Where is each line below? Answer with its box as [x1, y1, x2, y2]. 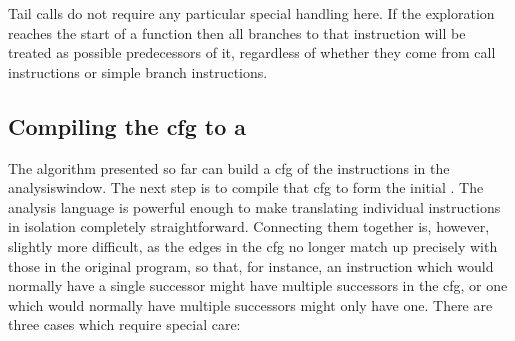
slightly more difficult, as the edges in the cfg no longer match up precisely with [8, 235, 498, 256]
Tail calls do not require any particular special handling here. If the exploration [8, 3, 495, 23]
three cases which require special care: [8, 314, 241, 335]
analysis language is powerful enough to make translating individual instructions [8, 196, 501, 217]
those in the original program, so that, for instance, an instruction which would [8, 255, 494, 276]
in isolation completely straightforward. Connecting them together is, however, [8, 216, 490, 237]
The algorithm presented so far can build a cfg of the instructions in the [8, 157, 450, 178]
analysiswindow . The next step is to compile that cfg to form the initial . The [8, 177, 484, 198]
